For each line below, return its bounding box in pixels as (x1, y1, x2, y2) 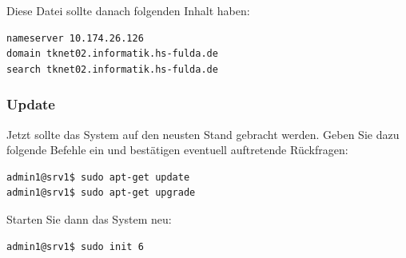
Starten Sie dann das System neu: (6, 210, 172, 227)
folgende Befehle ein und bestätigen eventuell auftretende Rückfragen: (6, 141, 348, 158)
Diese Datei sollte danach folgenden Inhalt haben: (6, 2, 250, 18)
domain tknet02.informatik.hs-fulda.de (6, 48, 218, 60)
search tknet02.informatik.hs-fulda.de (6, 63, 218, 75)
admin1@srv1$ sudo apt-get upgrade (6, 187, 196, 199)
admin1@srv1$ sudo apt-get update (6, 171, 190, 183)
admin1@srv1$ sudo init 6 (6, 240, 144, 252)
